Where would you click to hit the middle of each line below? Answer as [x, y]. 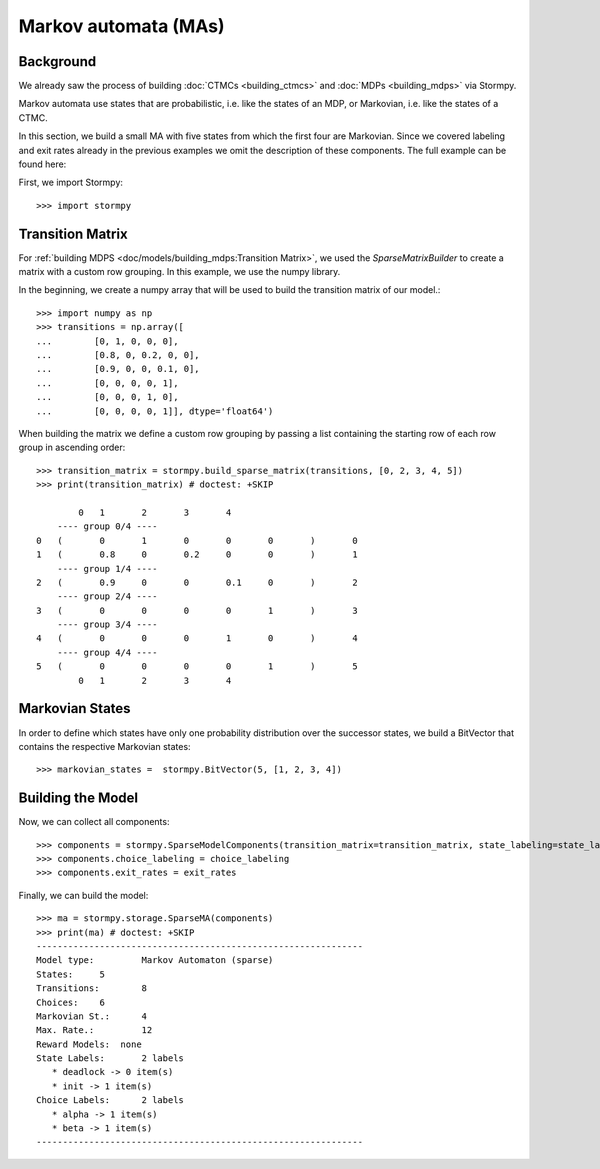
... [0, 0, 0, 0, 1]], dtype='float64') [155, 411]
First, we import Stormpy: [71, 182]
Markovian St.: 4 [92, 1016]
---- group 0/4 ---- [107, 526]
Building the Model [78, 798]
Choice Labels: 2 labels [110, 1100]
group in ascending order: [72, 447]
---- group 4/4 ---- [107, 652]
